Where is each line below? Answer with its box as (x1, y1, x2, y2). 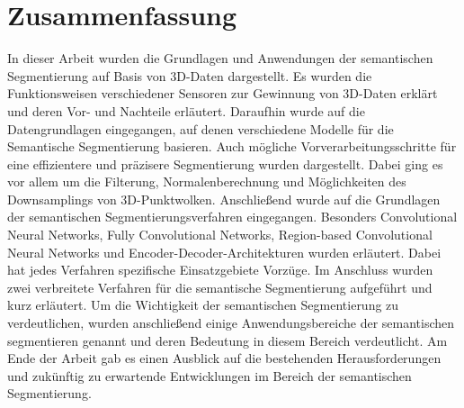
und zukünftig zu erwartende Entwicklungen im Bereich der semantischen (7, 366, 412, 385)
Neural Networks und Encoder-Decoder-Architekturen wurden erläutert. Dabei (7, 242, 442, 261)
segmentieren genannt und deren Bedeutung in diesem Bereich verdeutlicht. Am (7, 331, 448, 349)
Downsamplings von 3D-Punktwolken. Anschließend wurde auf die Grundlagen (7, 189, 441, 208)
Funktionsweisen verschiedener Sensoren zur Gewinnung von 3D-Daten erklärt (7, 84, 438, 103)
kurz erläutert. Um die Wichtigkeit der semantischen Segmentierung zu (7, 295, 399, 314)
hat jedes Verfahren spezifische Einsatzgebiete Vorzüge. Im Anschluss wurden (7, 260, 433, 279)
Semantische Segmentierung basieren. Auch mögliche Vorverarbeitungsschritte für (7, 137, 457, 156)
